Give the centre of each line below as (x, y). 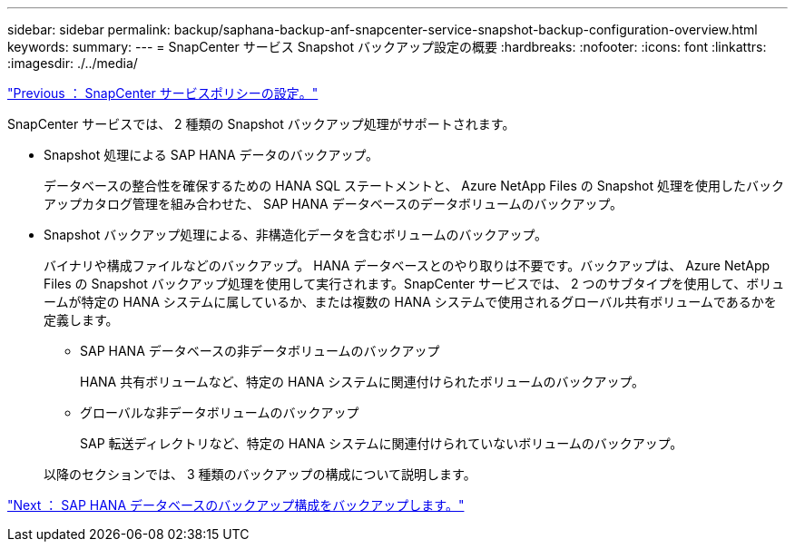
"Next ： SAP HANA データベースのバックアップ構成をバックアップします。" (236, 505)
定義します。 (81, 320)
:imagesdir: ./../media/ (73, 63)
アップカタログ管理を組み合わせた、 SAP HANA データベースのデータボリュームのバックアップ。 (334, 204)
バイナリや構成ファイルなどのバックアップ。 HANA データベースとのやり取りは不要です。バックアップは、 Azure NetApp (407, 265)
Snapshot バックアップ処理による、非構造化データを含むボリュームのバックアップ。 (296, 235)
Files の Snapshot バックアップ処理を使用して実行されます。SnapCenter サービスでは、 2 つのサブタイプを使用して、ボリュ (414, 284)
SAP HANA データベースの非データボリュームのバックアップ (260, 351)
